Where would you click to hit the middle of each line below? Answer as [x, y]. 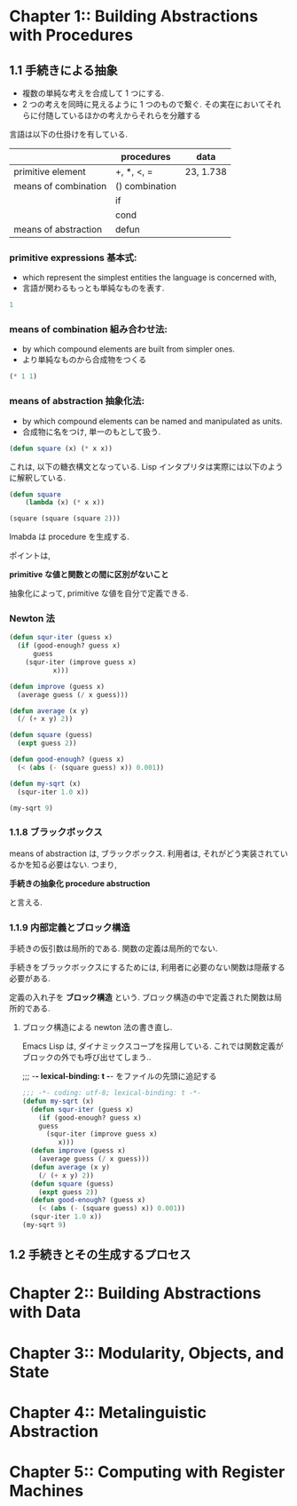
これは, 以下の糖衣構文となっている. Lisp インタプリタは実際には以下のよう [146, 466]
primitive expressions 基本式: [73, 258]
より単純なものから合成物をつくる [84, 360]
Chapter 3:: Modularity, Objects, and [147, 1353]
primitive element [50, 172]
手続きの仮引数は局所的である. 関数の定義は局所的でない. [113, 948]
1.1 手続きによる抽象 [63, 70]
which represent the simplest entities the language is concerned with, [149, 278]
